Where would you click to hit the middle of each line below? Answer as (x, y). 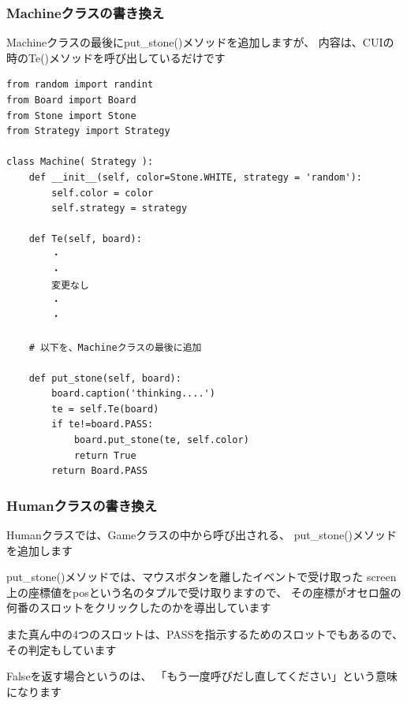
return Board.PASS (99, 471)
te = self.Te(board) (105, 409)
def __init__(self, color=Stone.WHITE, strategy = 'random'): (196, 177)
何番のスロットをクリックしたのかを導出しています (139, 607)
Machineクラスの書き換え (86, 12)
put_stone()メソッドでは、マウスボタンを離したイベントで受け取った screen (202, 577)
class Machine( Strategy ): (80, 162)
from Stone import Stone (71, 115)
